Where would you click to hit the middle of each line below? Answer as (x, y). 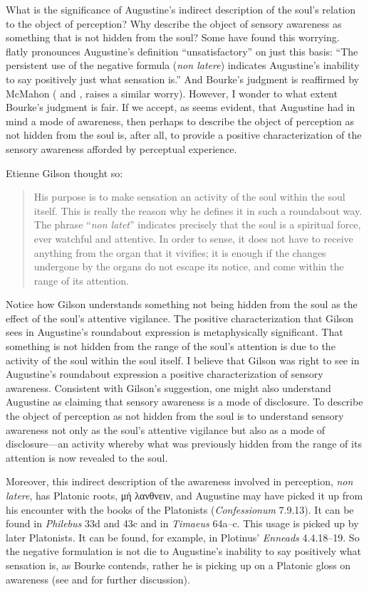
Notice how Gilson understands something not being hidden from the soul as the (182, 304)
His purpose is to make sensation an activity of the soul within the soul (189, 197)
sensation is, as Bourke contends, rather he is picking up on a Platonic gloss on (178, 565)
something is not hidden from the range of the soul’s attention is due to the (171, 346)
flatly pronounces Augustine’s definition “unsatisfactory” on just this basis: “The (182, 51)
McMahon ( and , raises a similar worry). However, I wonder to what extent (172, 93)
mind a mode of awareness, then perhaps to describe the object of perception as (180, 121)
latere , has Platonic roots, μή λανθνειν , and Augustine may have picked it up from (184, 495)
